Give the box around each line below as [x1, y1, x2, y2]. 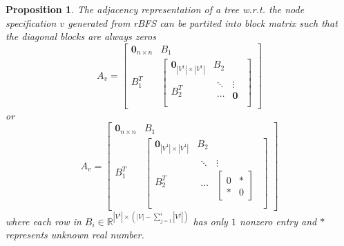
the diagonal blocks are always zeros [6, 29, 156, 44]
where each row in [6, 214, 82, 228]
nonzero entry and [239, 214, 317, 228]
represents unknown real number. [6, 227, 144, 242]
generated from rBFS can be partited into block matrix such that [68, 15, 338, 30]
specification [6, 15, 57, 30]
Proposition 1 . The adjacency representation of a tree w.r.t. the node [6, 2, 305, 16]
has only [193, 214, 228, 228]
